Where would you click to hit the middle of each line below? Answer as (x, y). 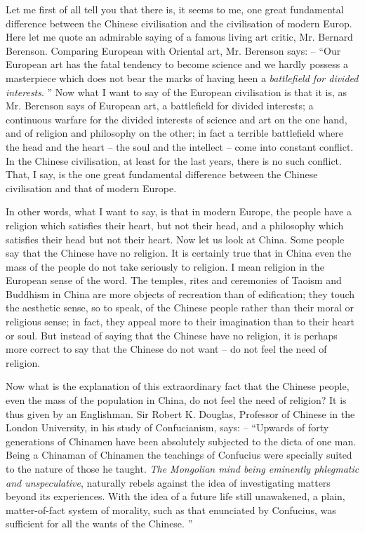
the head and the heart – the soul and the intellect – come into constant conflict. (180, 146)
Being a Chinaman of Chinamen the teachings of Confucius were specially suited (179, 455)
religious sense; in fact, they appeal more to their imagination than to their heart (180, 322)
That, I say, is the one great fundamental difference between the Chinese (162, 174)
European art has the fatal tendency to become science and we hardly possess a (177, 64)
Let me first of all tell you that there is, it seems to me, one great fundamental (175, 9)
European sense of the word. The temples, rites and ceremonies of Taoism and (174, 280)
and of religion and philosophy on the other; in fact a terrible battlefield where (174, 133)
